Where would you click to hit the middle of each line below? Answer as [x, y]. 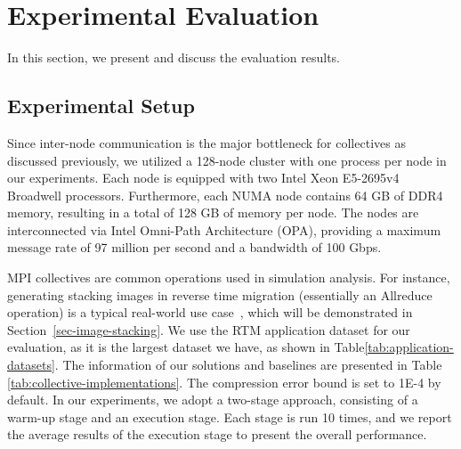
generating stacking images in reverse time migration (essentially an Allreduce [220, 294]
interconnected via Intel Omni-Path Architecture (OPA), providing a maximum [224, 229]
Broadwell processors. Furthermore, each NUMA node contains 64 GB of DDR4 [225, 195]
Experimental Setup [101, 106]
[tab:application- [409, 347]
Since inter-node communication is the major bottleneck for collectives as [206, 142]
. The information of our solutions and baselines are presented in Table [248, 365]
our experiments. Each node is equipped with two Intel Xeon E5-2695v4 [203, 178]
